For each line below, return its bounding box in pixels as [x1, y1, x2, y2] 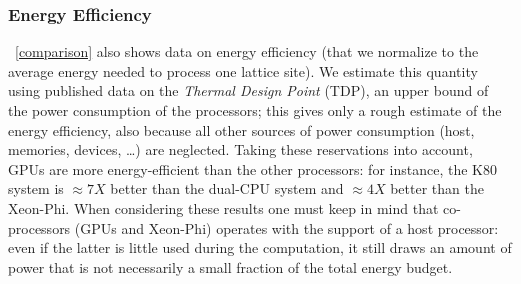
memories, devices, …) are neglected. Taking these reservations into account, [8, 139, 473, 160]
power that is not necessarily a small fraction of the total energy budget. [8, 256, 453, 277]
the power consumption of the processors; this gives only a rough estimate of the [8, 100, 502, 120]
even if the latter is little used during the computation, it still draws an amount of [8, 237, 512, 258]
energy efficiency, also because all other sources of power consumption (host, [8, 119, 475, 140]
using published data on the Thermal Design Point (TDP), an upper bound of [8, 80, 489, 101]
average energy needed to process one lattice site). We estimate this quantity [8, 60, 478, 81]
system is [8, 178, 64, 199]
